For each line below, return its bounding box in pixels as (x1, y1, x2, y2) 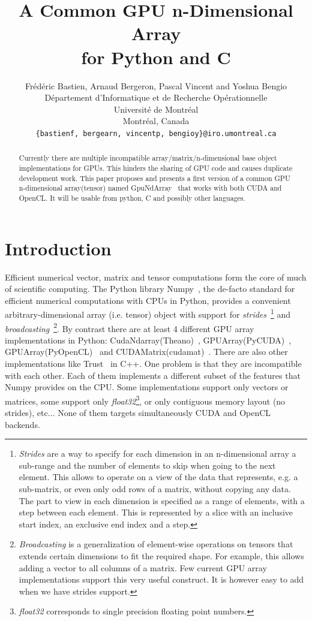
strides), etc (5, 406, 48, 419)
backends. (5, 418, 40, 430)
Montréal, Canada (122, 114, 190, 127)
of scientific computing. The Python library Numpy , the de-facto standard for (5, 282, 295, 295)
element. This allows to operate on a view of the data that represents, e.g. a (19, 471, 298, 483)
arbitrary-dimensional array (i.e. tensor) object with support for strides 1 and (5, 306, 291, 320)
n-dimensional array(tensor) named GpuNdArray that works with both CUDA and (19, 183, 282, 193)
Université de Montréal (113, 103, 199, 115)
